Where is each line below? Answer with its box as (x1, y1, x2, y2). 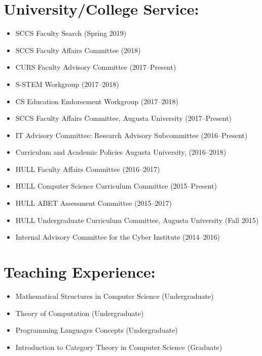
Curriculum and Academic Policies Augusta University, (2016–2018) (15, 147, 227, 157)
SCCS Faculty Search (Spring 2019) (15, 28, 127, 38)
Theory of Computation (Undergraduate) (15, 307, 144, 318)
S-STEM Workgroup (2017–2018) (15, 78, 119, 89)
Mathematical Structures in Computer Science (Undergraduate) (15, 290, 214, 301)
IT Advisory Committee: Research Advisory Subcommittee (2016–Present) (15, 129, 248, 140)
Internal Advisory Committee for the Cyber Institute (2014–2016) (15, 232, 220, 242)
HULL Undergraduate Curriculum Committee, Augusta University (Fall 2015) (15, 214, 259, 225)
